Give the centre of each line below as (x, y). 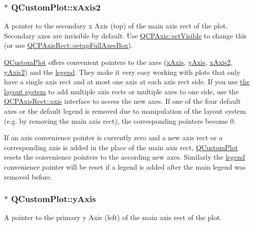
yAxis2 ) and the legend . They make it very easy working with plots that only (122, 72)
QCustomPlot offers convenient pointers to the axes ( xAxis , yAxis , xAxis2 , (118, 62)
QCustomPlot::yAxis (54, 199)
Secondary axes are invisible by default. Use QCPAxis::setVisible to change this (126, 35)
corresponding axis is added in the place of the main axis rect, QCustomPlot (121, 147)
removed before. (28, 176)
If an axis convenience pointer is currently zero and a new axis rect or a (113, 137)
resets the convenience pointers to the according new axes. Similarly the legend (125, 157)
